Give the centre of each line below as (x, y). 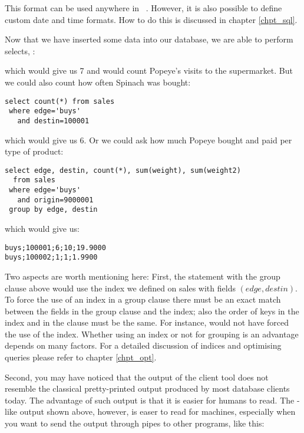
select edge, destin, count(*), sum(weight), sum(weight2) (123, 170)
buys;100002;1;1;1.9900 (51, 257)
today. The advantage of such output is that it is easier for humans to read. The (150, 400)
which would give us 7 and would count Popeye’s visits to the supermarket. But (149, 70)
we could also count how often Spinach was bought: (98, 82)
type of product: (34, 151)
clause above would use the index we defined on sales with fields (120, 288)
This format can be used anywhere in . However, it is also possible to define (143, 8)
